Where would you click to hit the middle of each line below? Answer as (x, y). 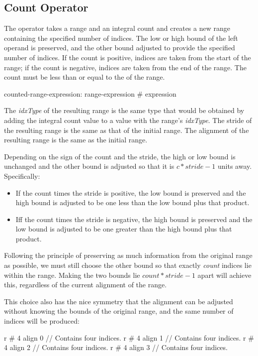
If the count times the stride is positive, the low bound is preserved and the (131, 192)
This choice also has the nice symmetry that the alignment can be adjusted (119, 301)
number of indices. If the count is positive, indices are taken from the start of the (128, 57)
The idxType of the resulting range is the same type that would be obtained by (124, 110)
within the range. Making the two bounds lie (72, 275)
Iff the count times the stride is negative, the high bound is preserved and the (134, 219)
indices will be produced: (42, 321)
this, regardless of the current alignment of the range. (86, 285)
